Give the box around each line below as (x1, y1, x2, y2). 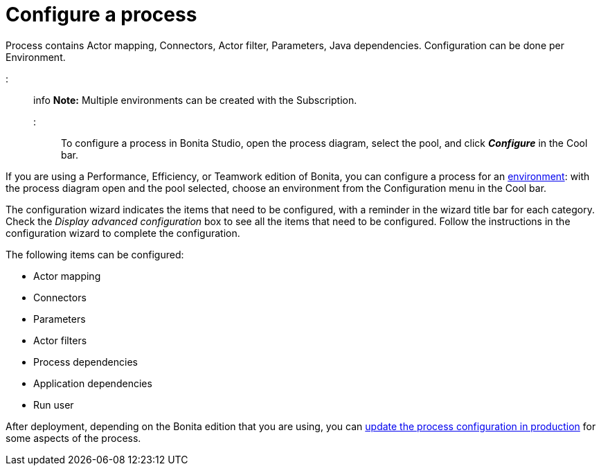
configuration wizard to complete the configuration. (6, 226, 240, 239)
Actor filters (33, 334, 87, 346)
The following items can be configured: (6, 248, 184, 260)
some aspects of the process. (6, 432, 141, 444)
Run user (33, 398, 74, 411)
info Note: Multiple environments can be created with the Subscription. (33, 94, 357, 106)
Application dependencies (33, 377, 152, 389)
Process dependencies (33, 355, 138, 368)
